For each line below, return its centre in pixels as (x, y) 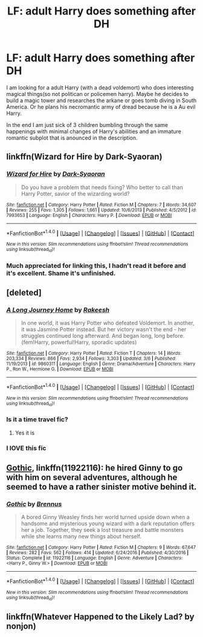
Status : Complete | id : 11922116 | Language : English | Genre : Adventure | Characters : (95, 558)
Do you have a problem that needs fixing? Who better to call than (102, 187)
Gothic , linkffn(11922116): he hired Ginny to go (95, 467)
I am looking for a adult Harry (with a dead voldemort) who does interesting (100, 87)
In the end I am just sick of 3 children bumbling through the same (87, 124)
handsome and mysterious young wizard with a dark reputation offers (108, 523)
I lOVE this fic (26, 448)
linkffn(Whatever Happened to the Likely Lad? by (100, 617)
